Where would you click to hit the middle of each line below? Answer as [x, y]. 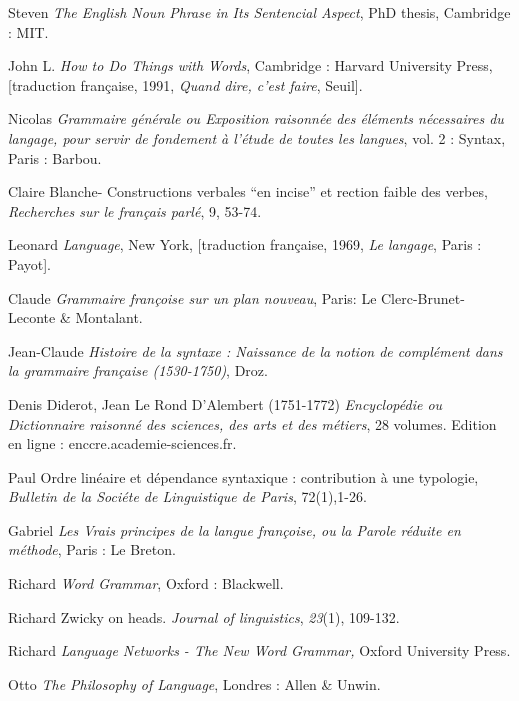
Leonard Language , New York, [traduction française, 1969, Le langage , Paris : [245, 244]
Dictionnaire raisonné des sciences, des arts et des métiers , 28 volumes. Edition [252, 423]
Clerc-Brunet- [423, 297]
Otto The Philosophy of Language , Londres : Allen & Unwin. [194, 683]
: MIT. [28, 31]
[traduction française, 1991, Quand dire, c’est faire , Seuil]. [185, 84]
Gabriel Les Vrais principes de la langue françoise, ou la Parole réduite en [234, 529]
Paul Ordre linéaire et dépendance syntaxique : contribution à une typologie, [243, 476]
